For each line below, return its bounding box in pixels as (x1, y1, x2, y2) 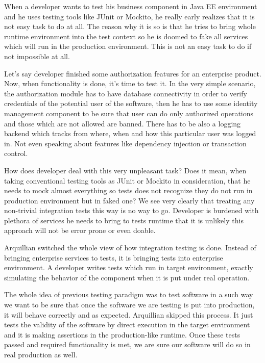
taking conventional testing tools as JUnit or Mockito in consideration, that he (4, 175, 251, 186)
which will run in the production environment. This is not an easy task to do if (4, 41, 252, 51)
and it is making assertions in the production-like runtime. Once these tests (4, 329, 240, 340)
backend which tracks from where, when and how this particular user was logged (4, 128, 256, 139)
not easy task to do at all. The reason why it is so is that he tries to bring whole (4, 21, 256, 32)
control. (4, 148, 28, 159)
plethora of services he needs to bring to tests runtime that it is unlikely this (4, 215, 244, 225)
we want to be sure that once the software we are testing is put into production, (4, 299, 255, 310)
